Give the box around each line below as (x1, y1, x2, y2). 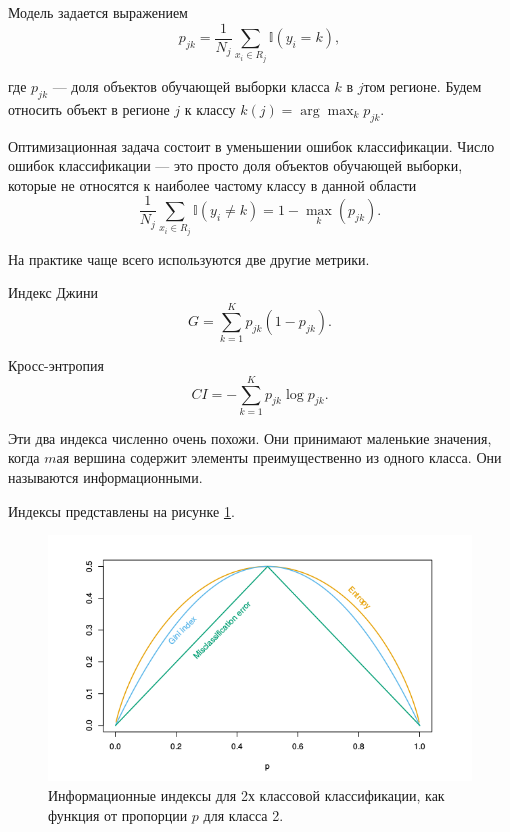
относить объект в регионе (8, 98, 170, 119)
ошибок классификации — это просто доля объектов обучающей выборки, (8, 155, 463, 176)
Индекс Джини (8, 282, 98, 303)
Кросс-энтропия (8, 355, 104, 376)
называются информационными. (8, 467, 203, 488)
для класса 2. (203, 804, 284, 825)
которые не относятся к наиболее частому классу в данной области (8, 174, 417, 195)
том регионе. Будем (363, 76, 482, 97)
